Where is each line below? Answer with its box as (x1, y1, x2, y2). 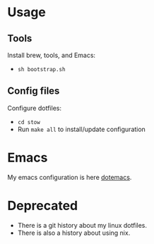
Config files (7, 85, 60, 97)
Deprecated (7, 197, 78, 214)
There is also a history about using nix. (17, 228, 131, 237)
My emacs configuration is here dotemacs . (7, 173, 132, 181)
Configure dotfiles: (7, 104, 62, 112)
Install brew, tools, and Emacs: (7, 51, 96, 59)
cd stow (17, 118, 40, 126)
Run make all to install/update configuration (17, 125, 146, 133)
